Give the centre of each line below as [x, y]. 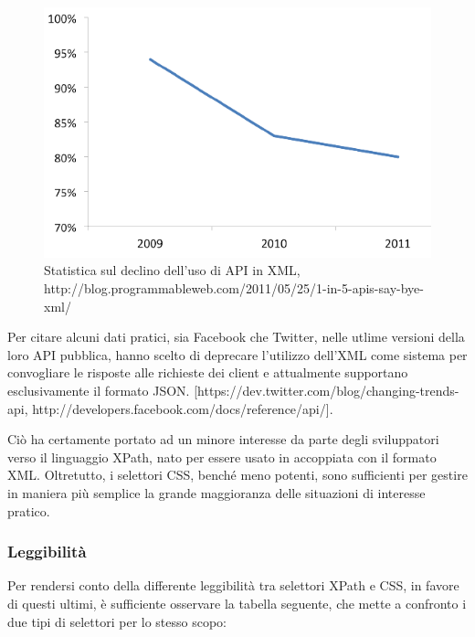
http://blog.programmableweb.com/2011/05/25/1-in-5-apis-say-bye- [234, 288]
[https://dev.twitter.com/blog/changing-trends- [327, 390]
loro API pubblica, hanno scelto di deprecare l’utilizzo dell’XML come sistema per [237, 354]
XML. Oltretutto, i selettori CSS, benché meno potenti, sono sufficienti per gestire [237, 475]
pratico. [29, 510]
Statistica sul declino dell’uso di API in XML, [172, 270]
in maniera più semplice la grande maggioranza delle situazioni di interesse [216, 492]
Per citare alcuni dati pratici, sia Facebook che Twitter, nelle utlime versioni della [236, 337]
